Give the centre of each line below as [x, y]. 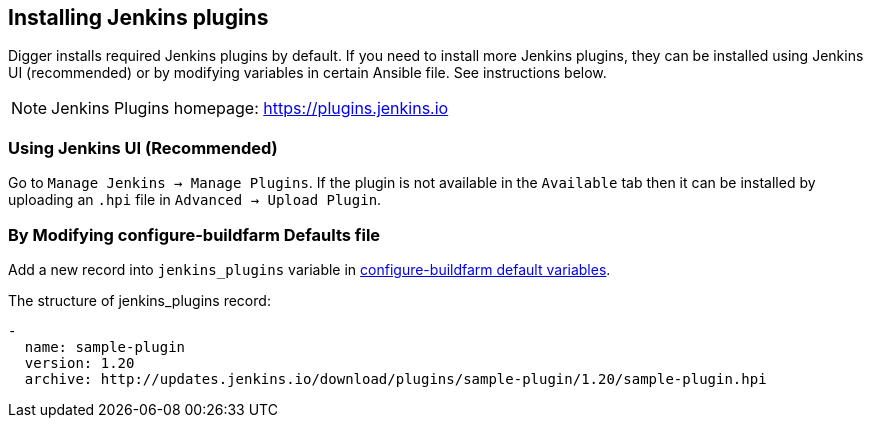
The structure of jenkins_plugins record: [139, 300]
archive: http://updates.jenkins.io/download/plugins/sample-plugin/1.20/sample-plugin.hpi [395, 378]
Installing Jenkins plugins [138, 17]
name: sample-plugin [105, 346]
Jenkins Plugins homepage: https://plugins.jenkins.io [250, 108]
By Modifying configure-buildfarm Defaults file [194, 234]
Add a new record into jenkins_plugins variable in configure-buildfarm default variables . [309, 269]
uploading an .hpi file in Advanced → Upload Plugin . [195, 200]
